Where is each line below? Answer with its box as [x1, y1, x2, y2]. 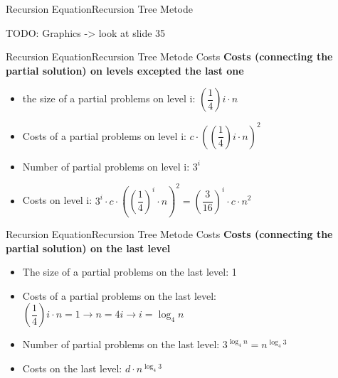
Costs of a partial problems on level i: [22, 128, 186, 143]
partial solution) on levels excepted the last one [6, 63, 244, 77]
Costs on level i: [22, 193, 93, 207]
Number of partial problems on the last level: [22, 337, 220, 352]
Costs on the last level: [22, 361, 122, 375]
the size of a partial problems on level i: [22, 91, 196, 106]
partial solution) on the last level [6, 240, 171, 255]
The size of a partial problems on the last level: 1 [22, 264, 237, 279]
